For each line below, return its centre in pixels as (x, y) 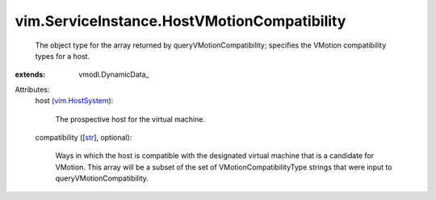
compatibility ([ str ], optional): (84, 137)
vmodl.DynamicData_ (114, 75)
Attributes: (32, 90)
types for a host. (63, 56)
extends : (30, 75)
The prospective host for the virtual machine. (130, 119)
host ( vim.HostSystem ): (74, 101)
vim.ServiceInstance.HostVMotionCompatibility (180, 21)
